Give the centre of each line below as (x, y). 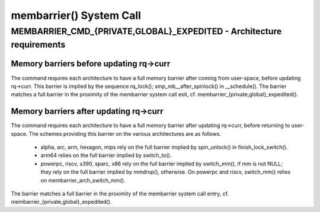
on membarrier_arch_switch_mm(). (83, 180)
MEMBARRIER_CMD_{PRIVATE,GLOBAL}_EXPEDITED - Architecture (146, 31)
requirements (38, 45)
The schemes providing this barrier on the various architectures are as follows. (125, 133)
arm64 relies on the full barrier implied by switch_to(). (106, 155)
